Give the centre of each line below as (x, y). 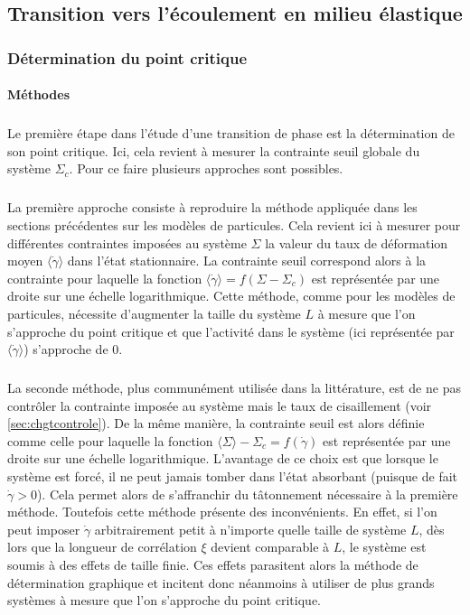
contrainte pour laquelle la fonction (105, 278)
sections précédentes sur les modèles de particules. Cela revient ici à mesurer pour (234, 224)
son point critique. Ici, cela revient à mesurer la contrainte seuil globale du (214, 150)
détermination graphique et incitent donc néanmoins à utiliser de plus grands (221, 582)
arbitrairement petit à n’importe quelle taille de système (250, 529)
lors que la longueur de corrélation (102, 547)
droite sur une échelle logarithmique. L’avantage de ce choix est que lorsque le (223, 458)
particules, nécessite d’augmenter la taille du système (154, 313)
